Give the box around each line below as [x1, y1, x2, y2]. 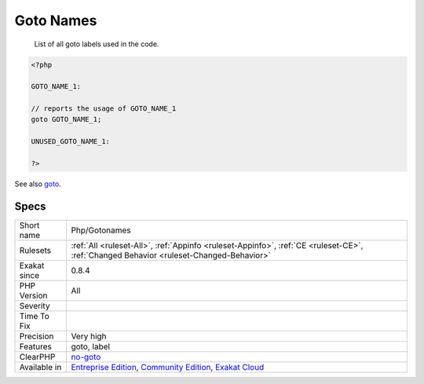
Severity [19, 300, 50, 311]
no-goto [71, 351, 101, 362]
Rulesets [19, 244, 51, 255]
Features [19, 341, 53, 352]
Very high [71, 331, 107, 342]
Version [19, 290, 48, 301]
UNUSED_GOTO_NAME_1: [31, 137, 110, 146]
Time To [19, 310, 50, 321]
